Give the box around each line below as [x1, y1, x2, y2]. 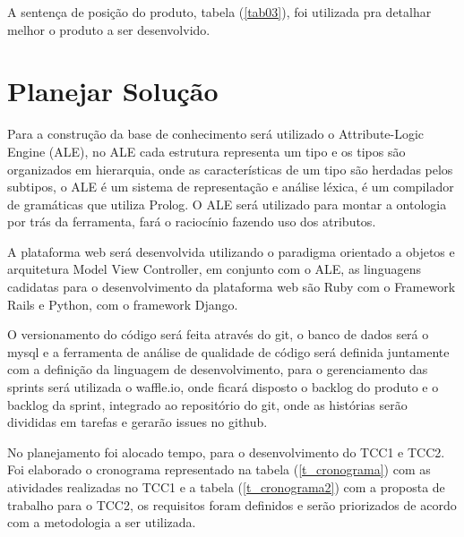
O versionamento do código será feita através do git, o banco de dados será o [7, 325, 429, 344]
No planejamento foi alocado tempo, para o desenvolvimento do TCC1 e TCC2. [7, 442, 445, 461]
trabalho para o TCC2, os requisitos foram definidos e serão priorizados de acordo [7, 495, 457, 514]
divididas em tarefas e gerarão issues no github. [7, 413, 268, 431]
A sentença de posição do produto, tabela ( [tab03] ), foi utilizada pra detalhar [7, 3, 432, 21]
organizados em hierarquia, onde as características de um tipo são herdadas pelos [7, 159, 453, 178]
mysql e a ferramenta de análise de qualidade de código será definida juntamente [7, 342, 450, 361]
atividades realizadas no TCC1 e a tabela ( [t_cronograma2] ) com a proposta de [7, 478, 445, 496]
